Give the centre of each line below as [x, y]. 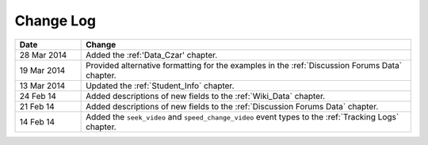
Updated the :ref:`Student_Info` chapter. [160, 86]
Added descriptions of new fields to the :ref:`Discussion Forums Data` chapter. [232, 106]
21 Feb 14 [37, 106]
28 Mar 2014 [43, 55]
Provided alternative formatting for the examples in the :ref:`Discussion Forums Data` [244, 65]
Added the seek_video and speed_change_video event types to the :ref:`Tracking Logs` [243, 116]
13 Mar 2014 [42, 86]
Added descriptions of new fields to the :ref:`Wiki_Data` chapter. [206, 96]
